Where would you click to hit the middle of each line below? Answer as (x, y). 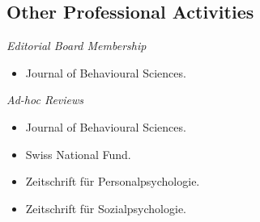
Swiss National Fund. (78, 154)
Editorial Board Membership (77, 46)
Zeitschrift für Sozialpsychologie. (106, 208)
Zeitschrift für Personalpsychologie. (113, 181)
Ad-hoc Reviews (45, 100)
